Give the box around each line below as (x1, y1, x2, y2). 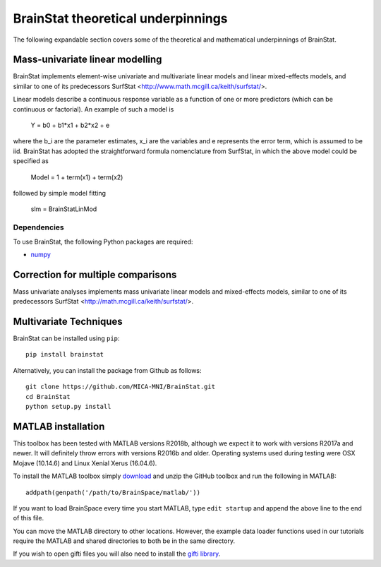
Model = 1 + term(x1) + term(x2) (30, 173, 123, 181)
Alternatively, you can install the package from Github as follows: (13, 366, 202, 374)
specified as (13, 157, 49, 165)
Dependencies (13, 222, 65, 232)
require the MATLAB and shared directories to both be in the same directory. (13, 537, 236, 545)
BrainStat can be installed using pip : (13, 334, 120, 342)
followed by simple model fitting (13, 189, 106, 197)
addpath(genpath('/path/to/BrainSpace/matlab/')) (25, 488, 201, 496)
